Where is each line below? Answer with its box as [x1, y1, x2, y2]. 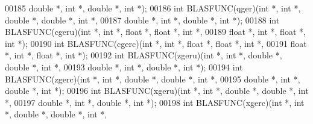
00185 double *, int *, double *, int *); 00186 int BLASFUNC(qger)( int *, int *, [5, 2, 301, 14]
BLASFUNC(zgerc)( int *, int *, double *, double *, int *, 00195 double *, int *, [5, 72, 300, 85]
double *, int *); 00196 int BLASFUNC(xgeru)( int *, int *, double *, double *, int [5, 84, 309, 97]
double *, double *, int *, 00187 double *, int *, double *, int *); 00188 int [5, 13, 280, 26]
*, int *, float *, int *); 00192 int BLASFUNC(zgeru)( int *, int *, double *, [5, 49, 282, 61]
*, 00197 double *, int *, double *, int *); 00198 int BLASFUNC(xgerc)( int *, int [5, 96, 305, 108]
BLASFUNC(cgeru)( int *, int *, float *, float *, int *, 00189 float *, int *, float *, [5, 25, 306, 38]
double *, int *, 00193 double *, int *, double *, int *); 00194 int [5, 60, 243, 73]
